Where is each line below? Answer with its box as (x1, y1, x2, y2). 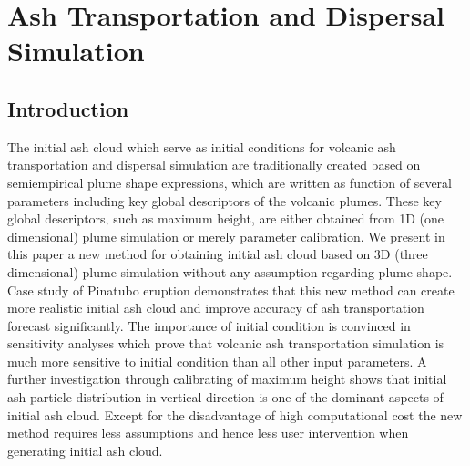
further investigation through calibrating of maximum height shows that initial (7, 369, 447, 388)
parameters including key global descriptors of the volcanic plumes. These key (7, 191, 442, 210)
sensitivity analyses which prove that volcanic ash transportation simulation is (7, 334, 444, 353)
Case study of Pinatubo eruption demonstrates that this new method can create (7, 280, 455, 299)
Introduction (7, 94, 129, 122)
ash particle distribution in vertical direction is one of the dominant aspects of (7, 388, 444, 407)
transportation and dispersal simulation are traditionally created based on (7, 155, 421, 174)
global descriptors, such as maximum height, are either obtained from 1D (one (7, 209, 444, 228)
